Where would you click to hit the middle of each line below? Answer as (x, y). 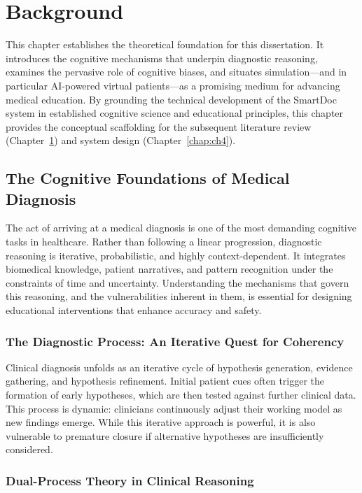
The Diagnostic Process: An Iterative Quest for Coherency (175, 341)
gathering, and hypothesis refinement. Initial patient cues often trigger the (165, 381)
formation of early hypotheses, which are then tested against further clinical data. (181, 395)
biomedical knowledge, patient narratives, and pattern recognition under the (169, 269)
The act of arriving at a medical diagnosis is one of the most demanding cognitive (181, 228)
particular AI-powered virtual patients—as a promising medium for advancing (173, 85)
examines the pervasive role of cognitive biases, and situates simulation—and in (176, 72)
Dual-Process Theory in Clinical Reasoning (130, 480)
